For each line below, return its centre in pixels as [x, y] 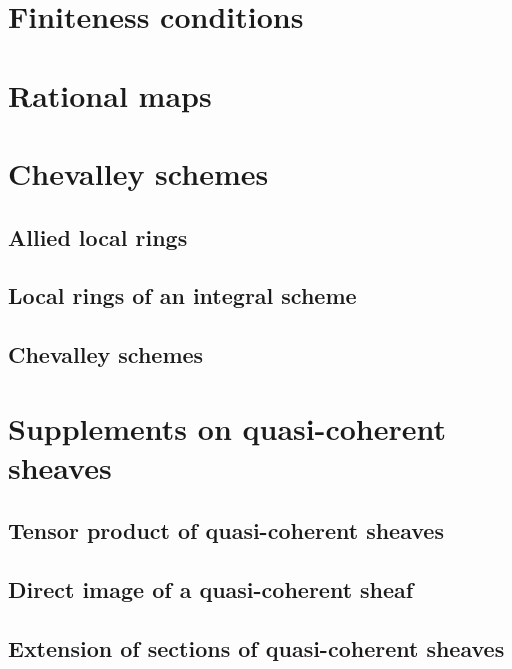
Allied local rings [98, 236]
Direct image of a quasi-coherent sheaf [211, 589]
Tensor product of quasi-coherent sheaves [226, 530]
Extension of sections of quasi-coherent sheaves [256, 647]
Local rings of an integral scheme [182, 295]
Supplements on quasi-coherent [227, 427]
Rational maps [110, 94]
